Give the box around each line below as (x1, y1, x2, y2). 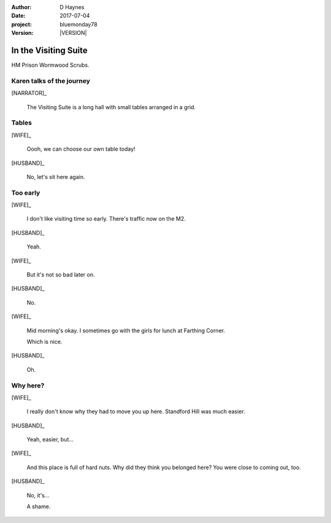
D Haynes (59, 4, 85, 10)
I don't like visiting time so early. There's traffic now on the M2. (26, 215, 186, 223)
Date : (11, 12, 26, 20)
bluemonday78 (59, 20, 97, 28)
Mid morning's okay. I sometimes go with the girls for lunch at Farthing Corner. (26, 327, 226, 334)
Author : (11, 4, 32, 10)
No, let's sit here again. (26, 173, 85, 180)
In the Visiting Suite (11, 45, 88, 55)
